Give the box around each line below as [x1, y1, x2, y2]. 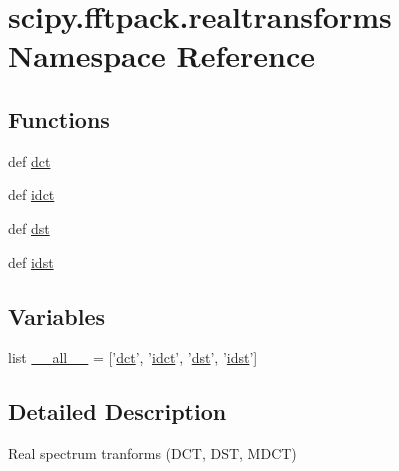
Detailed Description [8, 396, 227, 427]
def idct [8, 184, 55, 205]
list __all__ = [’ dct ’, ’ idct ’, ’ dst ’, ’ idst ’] [8, 347, 258, 368]
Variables [8, 300, 106, 331]
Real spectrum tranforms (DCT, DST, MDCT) [8, 443, 297, 464]
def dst [8, 217, 50, 238]
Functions [8, 103, 110, 134]
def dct [8, 150, 51, 171]
